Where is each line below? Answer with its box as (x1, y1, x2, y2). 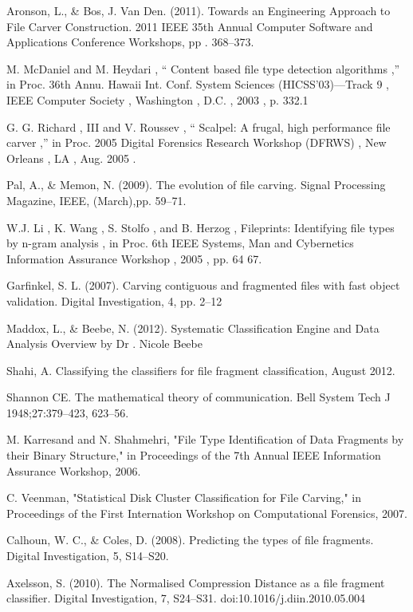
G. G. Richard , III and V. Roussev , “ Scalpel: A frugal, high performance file (6, 118, 391, 135)
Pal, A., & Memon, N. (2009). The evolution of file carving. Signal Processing (6, 176, 386, 193)
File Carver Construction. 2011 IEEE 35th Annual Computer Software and (6, 18, 373, 34)
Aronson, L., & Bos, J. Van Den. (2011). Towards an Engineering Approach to (6, 2, 391, 18)
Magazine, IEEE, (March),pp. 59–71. (6, 191, 187, 208)
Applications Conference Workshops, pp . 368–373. (6, 34, 254, 50)
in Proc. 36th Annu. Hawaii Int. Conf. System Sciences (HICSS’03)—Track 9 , (6, 76, 389, 93)
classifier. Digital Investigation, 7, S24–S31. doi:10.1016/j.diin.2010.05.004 (6, 590, 366, 606)
